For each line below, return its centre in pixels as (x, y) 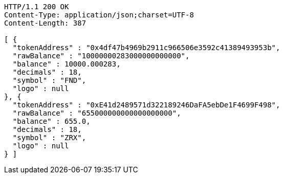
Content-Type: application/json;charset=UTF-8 (99, 15)
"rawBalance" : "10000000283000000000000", (101, 56)
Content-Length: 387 (45, 23)
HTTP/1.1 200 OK (37, 7)
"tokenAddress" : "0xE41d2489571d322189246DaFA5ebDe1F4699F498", (146, 105)
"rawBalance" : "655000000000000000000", (97, 113)
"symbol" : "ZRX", (49, 138)
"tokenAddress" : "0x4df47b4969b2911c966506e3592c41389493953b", (146, 48)
